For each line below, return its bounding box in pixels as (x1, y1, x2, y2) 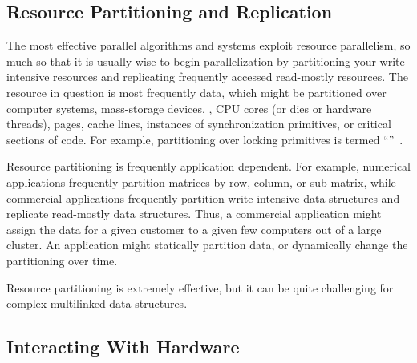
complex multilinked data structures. (6, 295, 188, 312)
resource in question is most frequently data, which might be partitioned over (6, 83, 387, 100)
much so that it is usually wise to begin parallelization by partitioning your (6, 52, 376, 69)
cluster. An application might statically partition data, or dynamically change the (6, 236, 408, 253)
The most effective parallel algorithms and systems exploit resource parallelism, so (6, 37, 411, 54)
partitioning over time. (6, 252, 118, 268)
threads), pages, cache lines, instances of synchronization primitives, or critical (6, 115, 391, 132)
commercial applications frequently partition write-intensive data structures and (6, 189, 400, 206)
